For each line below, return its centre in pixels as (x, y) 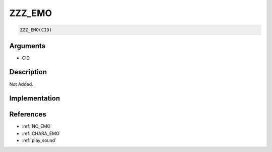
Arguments (27, 46)
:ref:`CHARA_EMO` (42, 133)
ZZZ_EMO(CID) (36, 30)
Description (28, 72)
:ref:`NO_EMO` (37, 126)
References (28, 115)
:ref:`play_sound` (39, 140)
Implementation (35, 99)
